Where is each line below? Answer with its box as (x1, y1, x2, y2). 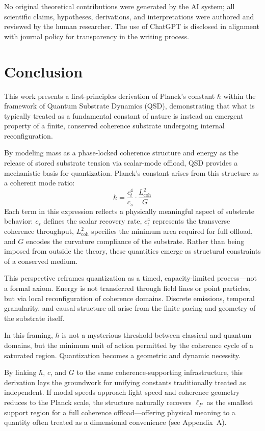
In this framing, (4, 330, 53, 340)
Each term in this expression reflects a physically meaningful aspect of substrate (4, 205, 254, 216)
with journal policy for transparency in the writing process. (4, 31, 189, 41)
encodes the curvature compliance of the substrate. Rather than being (25, 235, 245, 246)
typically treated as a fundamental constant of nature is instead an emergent (4, 110, 244, 121)
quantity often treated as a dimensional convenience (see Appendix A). (4, 417, 227, 427)
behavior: (4, 215, 33, 226)
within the (223, 90, 256, 101)
